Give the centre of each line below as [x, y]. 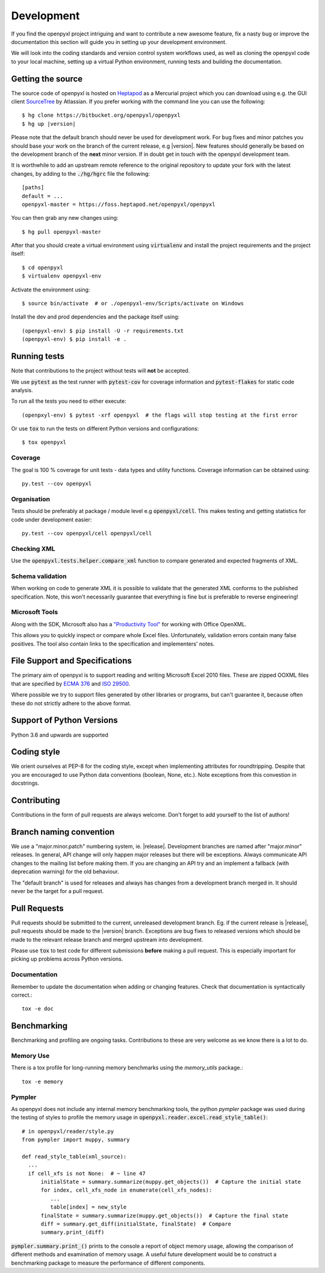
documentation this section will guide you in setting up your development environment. [119, 42]
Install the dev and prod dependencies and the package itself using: [95, 317]
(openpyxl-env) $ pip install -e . [74, 339]
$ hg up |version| [49, 124]
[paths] [33, 188]
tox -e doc [38, 1009]
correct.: [22, 995]
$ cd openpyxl [42, 267]
